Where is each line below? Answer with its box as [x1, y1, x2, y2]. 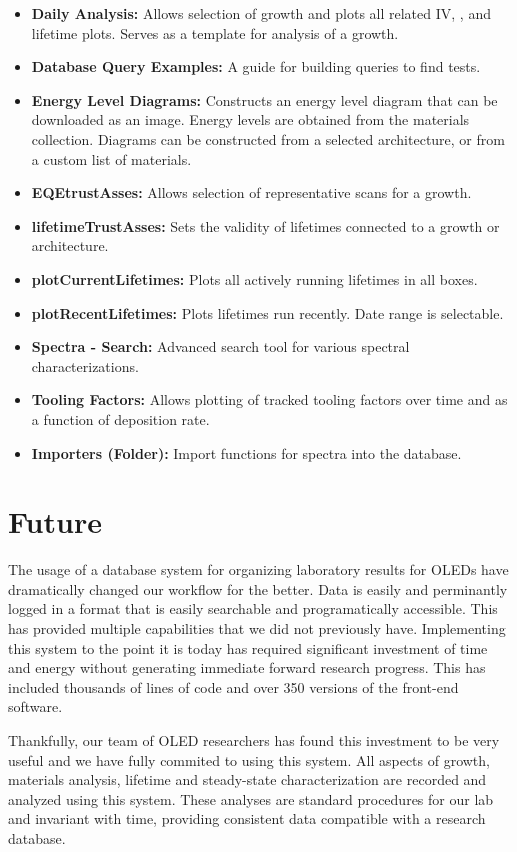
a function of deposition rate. [31, 408, 210, 429]
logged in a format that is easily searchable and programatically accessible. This [8, 598, 498, 619]
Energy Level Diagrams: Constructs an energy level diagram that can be [31, 89, 498, 110]
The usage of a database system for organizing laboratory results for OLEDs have [8, 559, 509, 580]
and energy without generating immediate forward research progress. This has [8, 657, 486, 678]
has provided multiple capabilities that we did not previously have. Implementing [8, 618, 506, 638]
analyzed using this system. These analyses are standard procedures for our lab [8, 788, 494, 809]
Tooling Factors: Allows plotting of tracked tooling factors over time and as [31, 389, 508, 410]
